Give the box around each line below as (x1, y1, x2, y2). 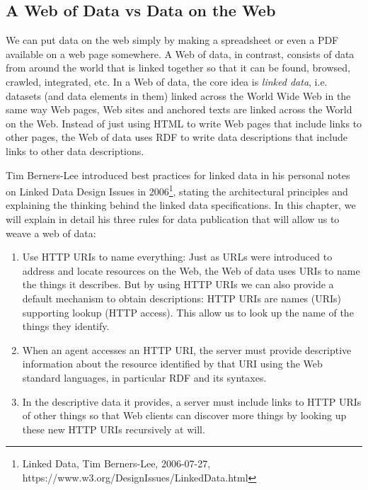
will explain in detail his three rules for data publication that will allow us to (6, 211, 340, 226)
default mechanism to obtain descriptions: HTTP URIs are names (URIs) (22, 290, 342, 305)
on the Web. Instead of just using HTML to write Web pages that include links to (6, 115, 362, 130)
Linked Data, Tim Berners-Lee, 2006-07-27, (22, 456, 211, 471)
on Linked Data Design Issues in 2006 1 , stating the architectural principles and (6, 182, 348, 198)
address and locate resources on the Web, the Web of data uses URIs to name (22, 263, 360, 278)
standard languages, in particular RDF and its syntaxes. (22, 370, 267, 384)
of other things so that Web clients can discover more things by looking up (22, 408, 347, 423)
